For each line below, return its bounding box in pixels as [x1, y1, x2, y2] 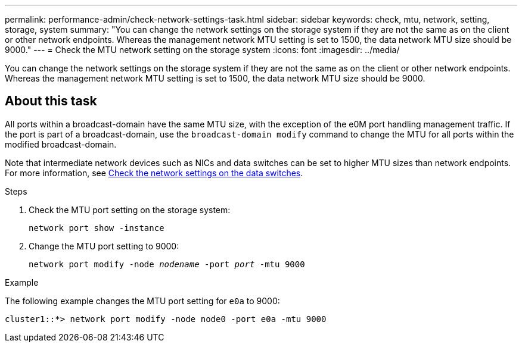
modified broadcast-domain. [5, 139, 117, 149]
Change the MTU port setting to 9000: [29, 240, 179, 251]
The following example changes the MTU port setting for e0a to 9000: [5, 295, 280, 306]
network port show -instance [29, 223, 164, 233]
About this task [5, 93, 97, 109]
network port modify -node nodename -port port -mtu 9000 [29, 259, 305, 269]
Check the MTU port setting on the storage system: [29, 204, 231, 215]
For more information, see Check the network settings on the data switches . [5, 167, 303, 178]
